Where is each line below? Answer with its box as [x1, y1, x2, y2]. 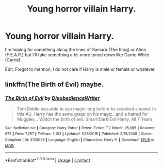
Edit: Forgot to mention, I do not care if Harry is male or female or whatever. [5, 66, 156, 72]
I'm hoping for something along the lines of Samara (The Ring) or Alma [5, 46, 147, 52]
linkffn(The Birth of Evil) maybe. [5, 80, 104, 89]
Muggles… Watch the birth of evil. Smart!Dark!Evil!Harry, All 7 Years [16, 116, 153, 122]
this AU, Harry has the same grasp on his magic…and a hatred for [16, 111, 148, 117]
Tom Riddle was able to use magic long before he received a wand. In [16, 106, 156, 112]
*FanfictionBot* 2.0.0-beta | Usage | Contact [5, 156, 91, 163]
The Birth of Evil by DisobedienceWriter [5, 95, 100, 102]
